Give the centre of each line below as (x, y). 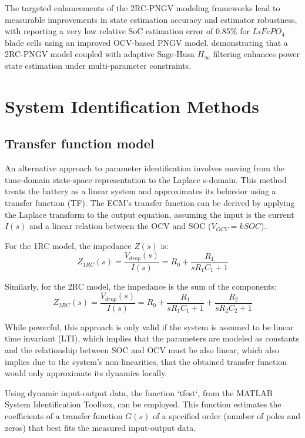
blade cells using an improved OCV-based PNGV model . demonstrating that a (146, 42)
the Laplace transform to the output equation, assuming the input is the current (150, 214)
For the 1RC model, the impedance (68, 245)
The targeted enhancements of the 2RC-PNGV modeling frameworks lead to (143, 8)
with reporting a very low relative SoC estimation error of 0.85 (118, 31)
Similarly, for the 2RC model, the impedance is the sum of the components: (141, 286)
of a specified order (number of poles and (227, 416)
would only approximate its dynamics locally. (86, 373)
